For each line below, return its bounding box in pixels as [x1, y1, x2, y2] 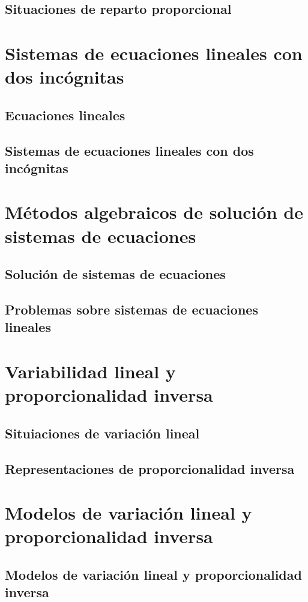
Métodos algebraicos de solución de [5, 200, 303, 224]
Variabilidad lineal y [5, 359, 176, 383]
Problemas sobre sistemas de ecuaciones [5, 300, 258, 319]
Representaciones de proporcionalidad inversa [5, 459, 295, 478]
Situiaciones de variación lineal [5, 423, 200, 442]
